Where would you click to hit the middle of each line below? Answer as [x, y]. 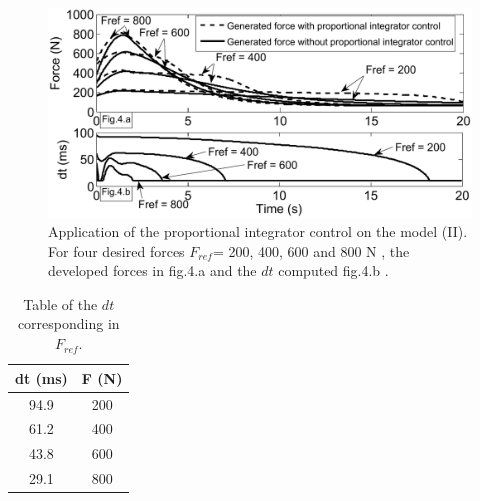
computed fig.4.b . [333, 270]
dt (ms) [41, 377]
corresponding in [68, 323]
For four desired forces [116, 250]
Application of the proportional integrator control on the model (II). [258, 231]
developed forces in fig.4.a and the [152, 270]
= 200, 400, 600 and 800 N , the [311, 250]
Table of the [60, 303]
